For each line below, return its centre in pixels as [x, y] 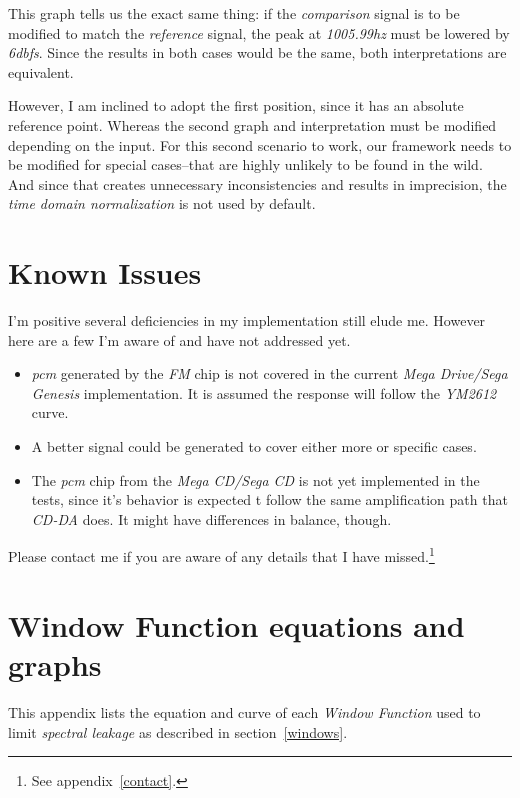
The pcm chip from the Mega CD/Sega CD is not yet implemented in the [255, 479]
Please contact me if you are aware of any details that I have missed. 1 [221, 555]
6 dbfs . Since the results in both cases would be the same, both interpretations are [257, 52]
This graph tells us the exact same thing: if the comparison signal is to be [234, 13]
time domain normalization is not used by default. [162, 203]
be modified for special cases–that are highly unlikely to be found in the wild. [245, 164]
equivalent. [41, 71]
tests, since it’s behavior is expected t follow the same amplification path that [269, 499]
